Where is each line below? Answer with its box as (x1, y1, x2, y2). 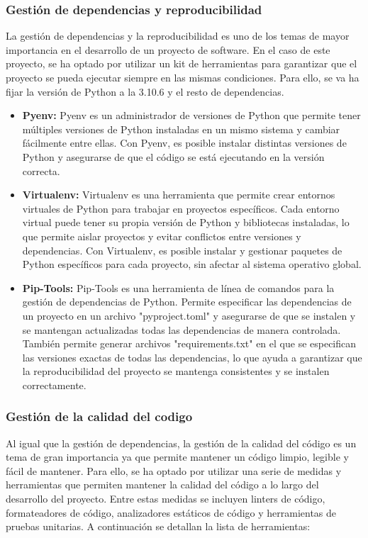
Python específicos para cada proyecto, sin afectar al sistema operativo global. (22, 257, 362, 271)
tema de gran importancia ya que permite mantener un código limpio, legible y (6, 449, 349, 464)
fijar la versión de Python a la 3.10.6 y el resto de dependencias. (6, 84, 284, 99)
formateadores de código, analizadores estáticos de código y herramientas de (6, 505, 337, 520)
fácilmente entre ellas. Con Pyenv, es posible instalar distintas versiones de (22, 135, 347, 150)
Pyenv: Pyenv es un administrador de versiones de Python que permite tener (22, 108, 361, 123)
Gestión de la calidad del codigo (6, 408, 193, 425)
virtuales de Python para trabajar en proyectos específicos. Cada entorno (22, 201, 340, 215)
